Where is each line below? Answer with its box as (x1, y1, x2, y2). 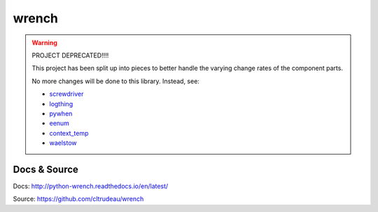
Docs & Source (13, 163, 78, 175)
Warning (31, 38, 57, 47)
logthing (49, 99, 73, 108)
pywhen (49, 109, 73, 118)
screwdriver (49, 90, 84, 98)
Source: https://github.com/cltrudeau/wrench (13, 195, 144, 203)
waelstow (49, 139, 77, 147)
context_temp (49, 129, 89, 137)
